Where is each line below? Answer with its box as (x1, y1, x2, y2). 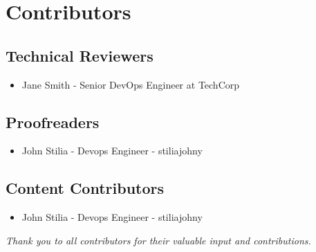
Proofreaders (6, 111, 100, 132)
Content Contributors (6, 177, 165, 199)
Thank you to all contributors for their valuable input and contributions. (6, 233, 311, 247)
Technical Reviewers (6, 44, 154, 66)
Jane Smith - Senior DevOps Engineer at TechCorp (21, 77, 240, 91)
